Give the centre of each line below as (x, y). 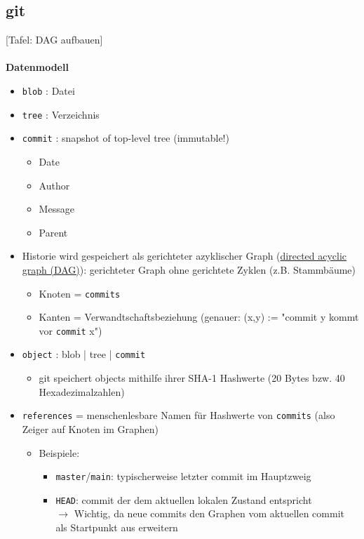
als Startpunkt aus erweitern (117, 527)
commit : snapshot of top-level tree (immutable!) (126, 138)
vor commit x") (70, 330)
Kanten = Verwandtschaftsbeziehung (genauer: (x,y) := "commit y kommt (199, 317)
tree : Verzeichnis (61, 114)
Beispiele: (59, 452)
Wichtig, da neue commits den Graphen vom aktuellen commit (209, 513)
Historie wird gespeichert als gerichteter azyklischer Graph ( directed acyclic (184, 256)
